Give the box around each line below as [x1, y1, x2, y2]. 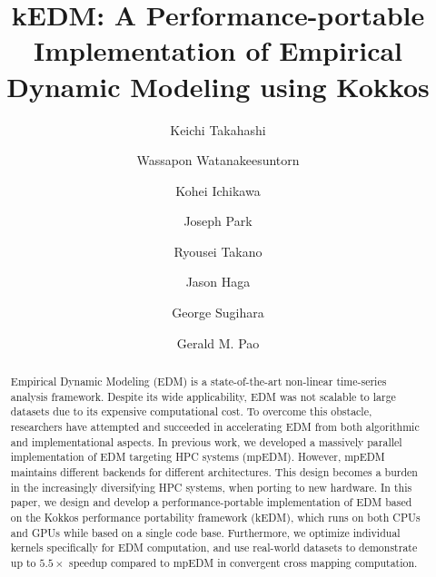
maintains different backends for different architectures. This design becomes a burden [10, 464, 418, 479]
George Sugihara [172, 303, 264, 322]
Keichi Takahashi [170, 120, 266, 139]
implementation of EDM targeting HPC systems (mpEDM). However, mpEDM [10, 449, 385, 465]
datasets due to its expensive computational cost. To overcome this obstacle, [10, 404, 372, 419]
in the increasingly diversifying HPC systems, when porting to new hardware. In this [10, 479, 412, 494]
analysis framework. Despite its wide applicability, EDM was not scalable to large [10, 388, 396, 404]
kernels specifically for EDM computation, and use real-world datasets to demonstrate [10, 540, 418, 555]
